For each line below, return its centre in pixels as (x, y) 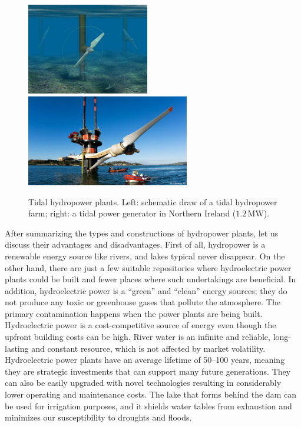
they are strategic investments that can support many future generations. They (148, 371)
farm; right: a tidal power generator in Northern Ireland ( (132, 213)
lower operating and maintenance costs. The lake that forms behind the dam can (150, 394)
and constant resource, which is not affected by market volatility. (148, 348)
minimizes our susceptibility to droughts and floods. (98, 417)
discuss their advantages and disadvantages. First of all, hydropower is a (135, 244)
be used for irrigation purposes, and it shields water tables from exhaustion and (148, 406)
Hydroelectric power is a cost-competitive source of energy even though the (140, 325)
